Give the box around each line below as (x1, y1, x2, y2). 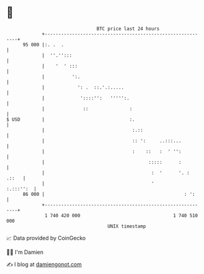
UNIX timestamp (107, 223, 147, 229)
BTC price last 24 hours (97, 26, 160, 32)
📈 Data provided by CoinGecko (6, 234, 86, 242)
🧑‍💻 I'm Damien (6, 248, 44, 256)
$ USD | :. (6, 116, 136, 123)
